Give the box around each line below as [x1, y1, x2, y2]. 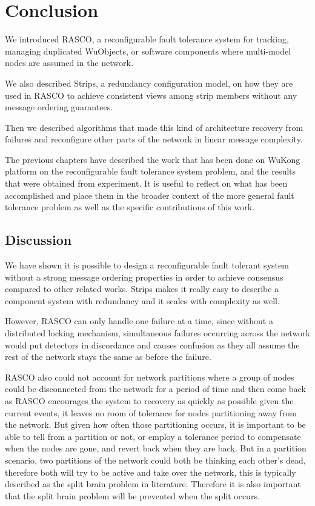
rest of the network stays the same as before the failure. [5, 350, 211, 363]
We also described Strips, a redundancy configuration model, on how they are [5, 76, 293, 89]
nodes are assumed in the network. [5, 56, 133, 69]
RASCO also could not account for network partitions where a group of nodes [5, 370, 294, 383]
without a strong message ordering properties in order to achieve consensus [5, 270, 283, 283]
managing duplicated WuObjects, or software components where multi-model [5, 44, 291, 57]
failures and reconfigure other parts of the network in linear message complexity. [5, 133, 303, 145]
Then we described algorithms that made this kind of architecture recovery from [5, 121, 303, 133]
